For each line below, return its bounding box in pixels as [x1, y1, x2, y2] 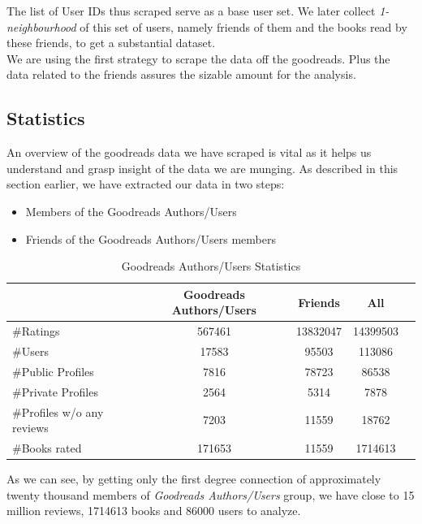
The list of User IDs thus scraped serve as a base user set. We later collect [6, 2, 376, 19]
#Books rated [12, 439, 82, 456]
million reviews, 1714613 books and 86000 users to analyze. [6, 502, 301, 519]
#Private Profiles [12, 383, 98, 400]
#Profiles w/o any [12, 403, 104, 420]
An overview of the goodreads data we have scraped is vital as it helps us [6, 144, 372, 161]
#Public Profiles [12, 362, 94, 379]
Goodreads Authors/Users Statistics [121, 258, 301, 275]
